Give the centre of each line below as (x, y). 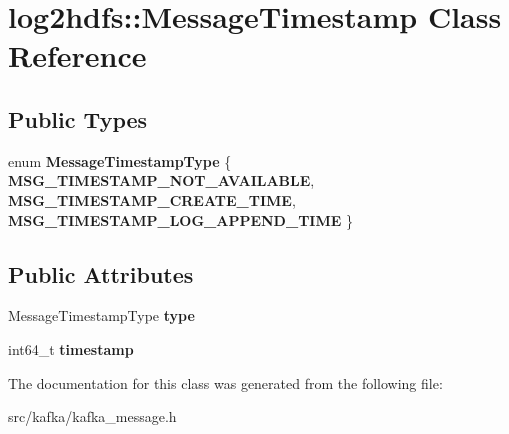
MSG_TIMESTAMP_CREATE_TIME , (152, 199)
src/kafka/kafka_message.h (92, 416)
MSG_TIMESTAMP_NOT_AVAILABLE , (161, 180)
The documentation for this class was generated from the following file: (225, 382)
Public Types (78, 118)
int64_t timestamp (71, 348)
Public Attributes (101, 273)
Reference (77, 55)
